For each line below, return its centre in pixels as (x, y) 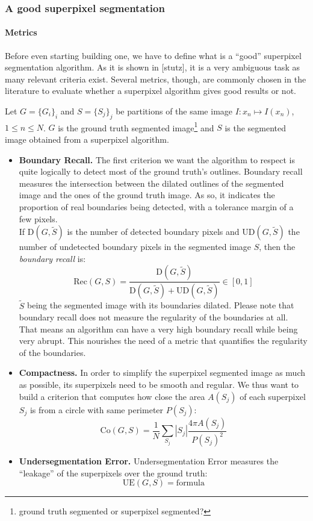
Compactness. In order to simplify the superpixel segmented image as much (162, 373)
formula (190, 483)
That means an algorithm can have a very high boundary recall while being (158, 329)
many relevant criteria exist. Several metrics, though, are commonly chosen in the (156, 79)
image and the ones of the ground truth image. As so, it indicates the (147, 195)
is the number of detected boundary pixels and (153, 232)
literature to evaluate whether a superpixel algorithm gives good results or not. (150, 91)
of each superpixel (273, 396)
